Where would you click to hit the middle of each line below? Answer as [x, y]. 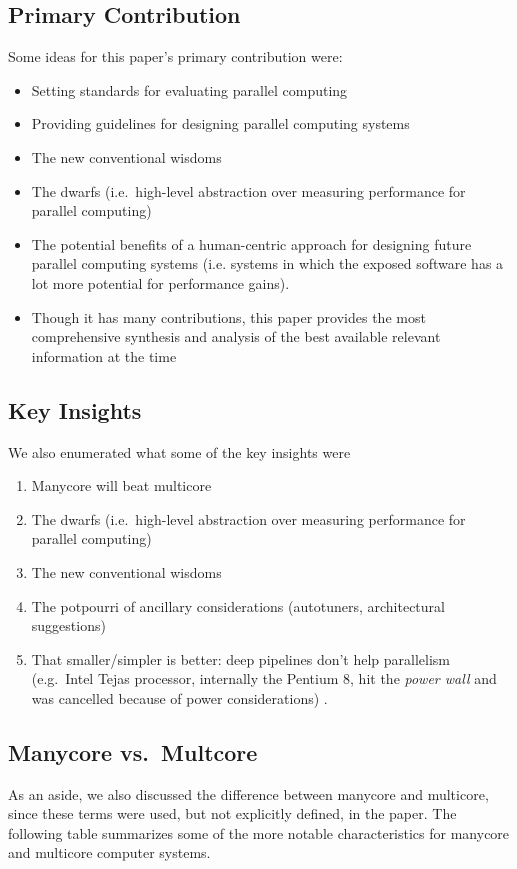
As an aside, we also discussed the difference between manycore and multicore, [248, 793]
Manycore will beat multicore [121, 485]
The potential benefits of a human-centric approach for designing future [251, 243]
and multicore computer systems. [109, 852]
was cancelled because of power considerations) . [179, 697]
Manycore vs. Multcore [133, 751]
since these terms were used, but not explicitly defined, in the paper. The [232, 813]
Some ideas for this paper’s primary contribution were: [175, 56]
